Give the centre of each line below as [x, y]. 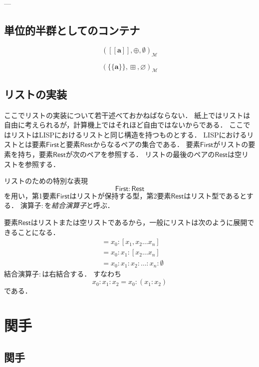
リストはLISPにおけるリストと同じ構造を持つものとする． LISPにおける [129, 134]
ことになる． [39, 232]
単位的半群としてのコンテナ [72, 30]
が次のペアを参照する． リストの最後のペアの [140, 154]
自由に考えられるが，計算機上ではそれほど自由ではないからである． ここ [124, 125]
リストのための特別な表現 [46, 181]
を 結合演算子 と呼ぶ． [79, 205]
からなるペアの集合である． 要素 [146, 144]
